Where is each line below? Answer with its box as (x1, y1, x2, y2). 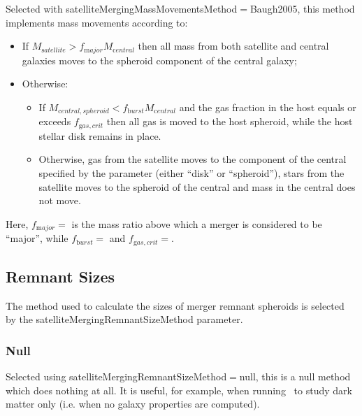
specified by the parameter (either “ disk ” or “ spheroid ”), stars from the (38, 165, 345, 180)
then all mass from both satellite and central (138, 38, 329, 53)
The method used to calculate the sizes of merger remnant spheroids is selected (6, 298, 345, 313)
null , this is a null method (239, 369, 351, 384)
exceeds (38, 114, 71, 129)
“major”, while (6, 231, 68, 245)
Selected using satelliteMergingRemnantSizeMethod (6, 369, 227, 384)
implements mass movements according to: (6, 15, 188, 29)
